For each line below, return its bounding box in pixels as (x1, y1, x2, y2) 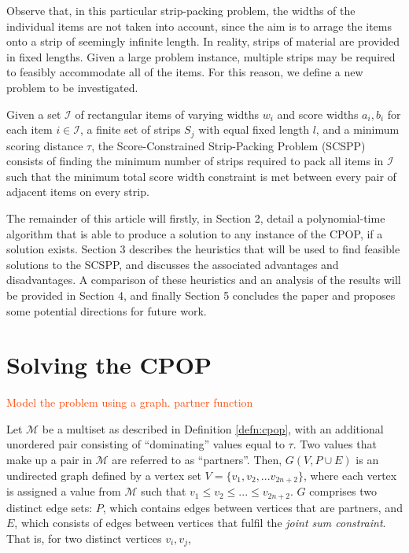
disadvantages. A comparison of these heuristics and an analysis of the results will (6, 271, 401, 288)
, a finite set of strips (80, 121, 181, 138)
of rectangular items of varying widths (75, 105, 260, 122)
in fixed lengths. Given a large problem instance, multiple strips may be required (6, 48, 396, 65)
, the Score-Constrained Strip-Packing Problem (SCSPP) (91, 137, 366, 153)
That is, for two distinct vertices (6, 529, 162, 546)
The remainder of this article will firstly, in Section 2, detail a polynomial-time (6, 209, 385, 226)
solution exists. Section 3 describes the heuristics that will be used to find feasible (6, 241, 400, 257)
